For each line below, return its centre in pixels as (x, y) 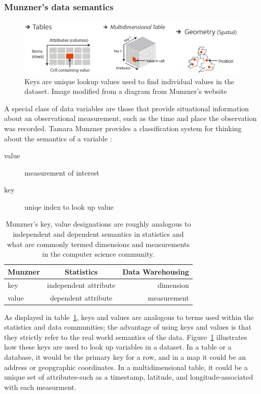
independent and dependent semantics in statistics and (98, 234)
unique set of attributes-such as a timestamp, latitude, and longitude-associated (129, 377)
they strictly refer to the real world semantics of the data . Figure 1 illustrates (126, 337)
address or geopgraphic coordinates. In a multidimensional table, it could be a (126, 367)
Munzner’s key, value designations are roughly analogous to (98, 224)
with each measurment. (40, 387)
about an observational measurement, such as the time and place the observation (130, 118)
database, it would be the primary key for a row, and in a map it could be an (125, 357)
